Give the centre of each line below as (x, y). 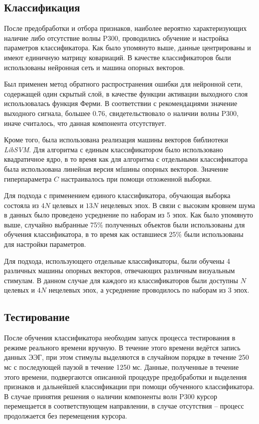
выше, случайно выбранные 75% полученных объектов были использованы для (125, 224)
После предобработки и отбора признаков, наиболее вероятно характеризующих (126, 28)
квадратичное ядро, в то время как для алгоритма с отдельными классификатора (126, 159)
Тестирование (37, 317)
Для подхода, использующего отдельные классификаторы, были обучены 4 (117, 261)
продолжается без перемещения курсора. (66, 416)
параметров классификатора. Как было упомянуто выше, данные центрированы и (128, 48)
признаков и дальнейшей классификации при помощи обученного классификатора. (129, 386)
